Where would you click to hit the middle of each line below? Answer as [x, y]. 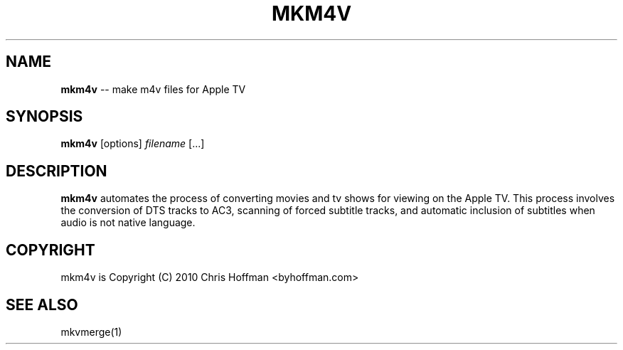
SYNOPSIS [44, 117]
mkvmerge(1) [91, 332]
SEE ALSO [42, 304]
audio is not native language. [128, 223]
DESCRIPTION [57, 171]
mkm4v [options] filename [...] [133, 144]
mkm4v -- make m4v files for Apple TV [153, 89]
